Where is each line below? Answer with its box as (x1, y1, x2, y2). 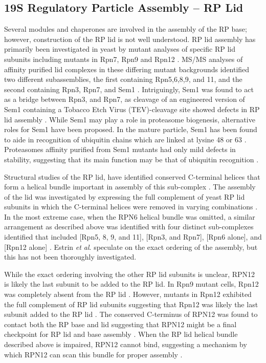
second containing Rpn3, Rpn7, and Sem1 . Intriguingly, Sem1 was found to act (4, 83, 254, 94)
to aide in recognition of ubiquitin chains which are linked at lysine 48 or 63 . (4, 134, 247, 144)
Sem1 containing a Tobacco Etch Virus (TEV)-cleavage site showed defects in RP (4, 103, 260, 114)
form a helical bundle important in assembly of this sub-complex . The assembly (4, 181, 256, 192)
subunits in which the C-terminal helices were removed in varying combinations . (4, 201, 258, 212)
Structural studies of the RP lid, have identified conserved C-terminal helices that (4, 171, 260, 182)
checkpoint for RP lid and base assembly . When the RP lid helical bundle (4, 329, 238, 339)
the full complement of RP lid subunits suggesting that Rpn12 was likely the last (4, 298, 258, 309)
